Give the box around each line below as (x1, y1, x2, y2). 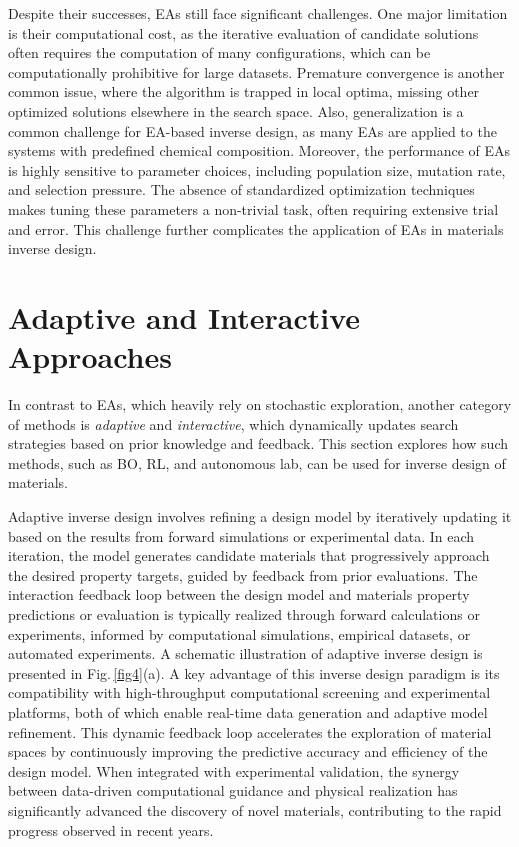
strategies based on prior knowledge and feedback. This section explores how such (8, 433, 508, 454)
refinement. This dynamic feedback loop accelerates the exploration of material (8, 721, 492, 742)
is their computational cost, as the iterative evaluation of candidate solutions (8, 22, 479, 43)
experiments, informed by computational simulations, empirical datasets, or (8, 623, 471, 644)
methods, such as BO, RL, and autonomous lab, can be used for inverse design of (8, 452, 506, 473)
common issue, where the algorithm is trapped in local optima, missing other (8, 81, 480, 102)
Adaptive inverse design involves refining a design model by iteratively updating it (8, 506, 512, 526)
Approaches (8, 336, 172, 377)
